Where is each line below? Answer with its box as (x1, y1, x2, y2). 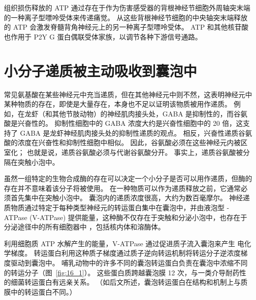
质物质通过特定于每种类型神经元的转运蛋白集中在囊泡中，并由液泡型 (4, 202, 224, 213)
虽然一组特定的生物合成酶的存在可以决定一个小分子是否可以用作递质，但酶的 (4, 173, 252, 184)
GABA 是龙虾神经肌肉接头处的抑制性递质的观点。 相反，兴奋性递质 (20, 127, 238, 138)
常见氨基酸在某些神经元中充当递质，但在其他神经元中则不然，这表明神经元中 (4, 89, 252, 99)
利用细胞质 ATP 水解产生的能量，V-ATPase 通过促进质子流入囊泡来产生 (4, 238, 235, 248)
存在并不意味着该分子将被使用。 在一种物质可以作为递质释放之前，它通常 (4, 183, 241, 193)
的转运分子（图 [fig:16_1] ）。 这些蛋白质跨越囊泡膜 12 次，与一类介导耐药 (4, 267, 239, 277)
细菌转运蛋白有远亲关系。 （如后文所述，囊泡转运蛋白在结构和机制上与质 (10, 277, 248, 287)
